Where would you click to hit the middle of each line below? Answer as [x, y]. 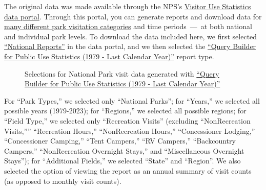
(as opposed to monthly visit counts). [63, 181]
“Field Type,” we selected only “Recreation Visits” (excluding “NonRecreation [127, 120]
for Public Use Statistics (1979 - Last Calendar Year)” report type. [109, 56]
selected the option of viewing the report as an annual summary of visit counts [128, 170]
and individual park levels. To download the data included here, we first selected [131, 36]
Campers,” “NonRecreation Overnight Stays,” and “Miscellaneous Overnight [124, 150]
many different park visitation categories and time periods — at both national [128, 26]
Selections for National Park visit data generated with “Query [122, 73]
